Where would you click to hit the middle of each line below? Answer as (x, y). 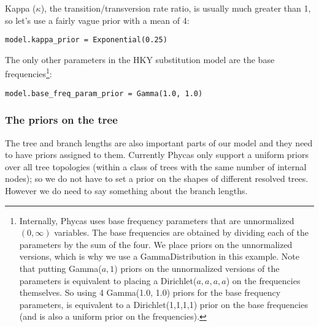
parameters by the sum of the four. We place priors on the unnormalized (156, 244)
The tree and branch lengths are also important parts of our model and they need (159, 142)
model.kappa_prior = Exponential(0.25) (86, 40)
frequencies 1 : (29, 73)
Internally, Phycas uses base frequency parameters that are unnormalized (157, 220)
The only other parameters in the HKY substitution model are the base (140, 59)
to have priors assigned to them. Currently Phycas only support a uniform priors (157, 155)
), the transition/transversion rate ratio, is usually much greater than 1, (176, 8)
